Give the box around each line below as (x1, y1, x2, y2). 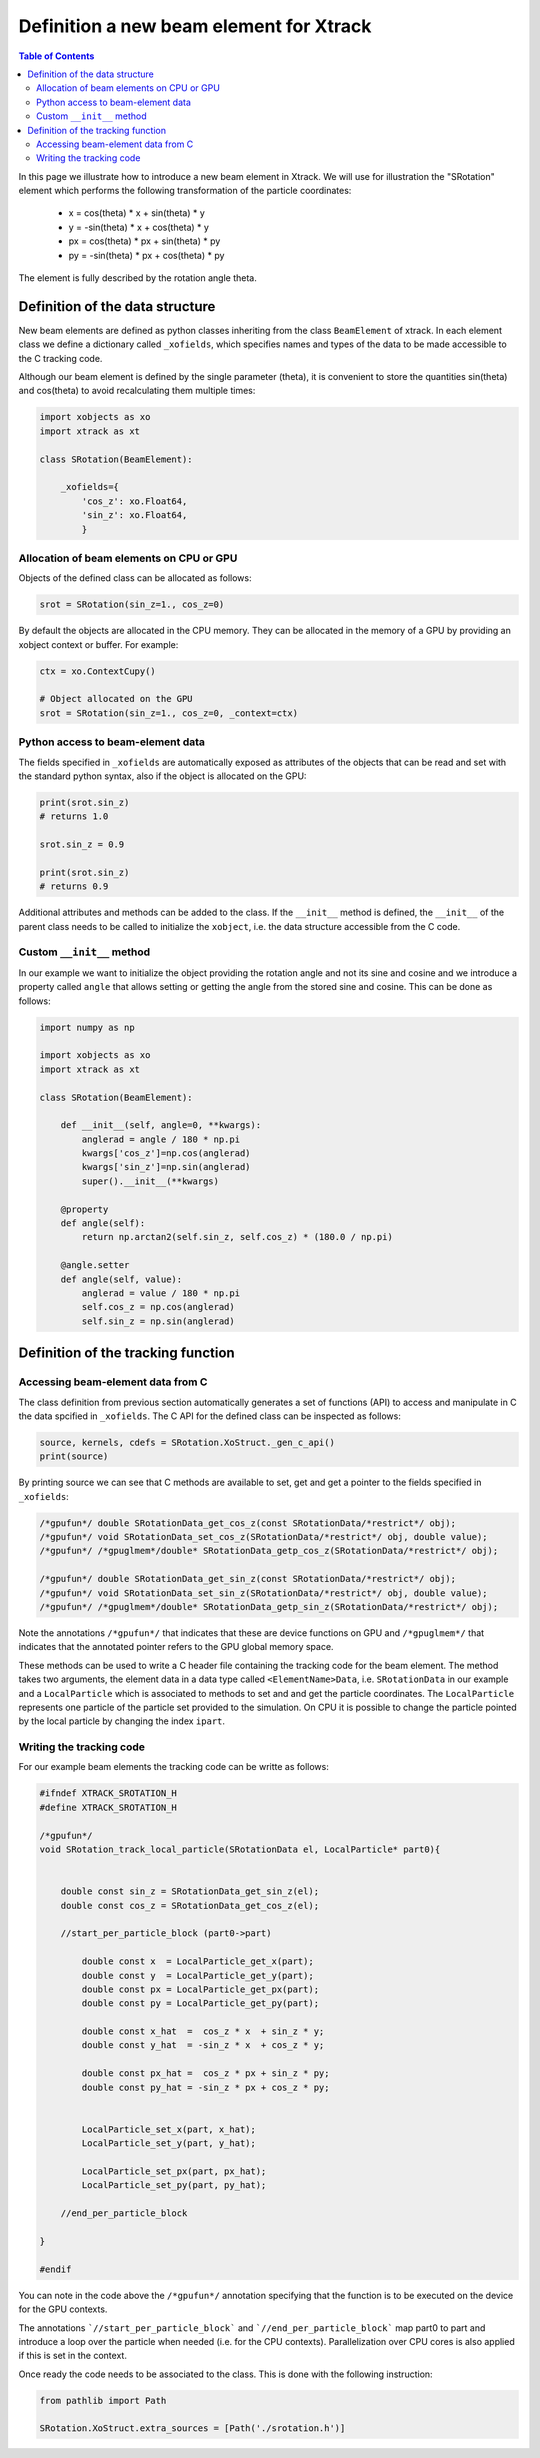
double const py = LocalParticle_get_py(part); (81, 1998, 320, 2009)
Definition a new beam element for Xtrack (18, 15, 372, 37)
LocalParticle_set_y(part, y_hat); (81, 2138, 257, 2149)
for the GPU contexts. (18, 2303, 108, 2315)
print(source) (39, 1451, 109, 1462)
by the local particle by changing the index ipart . (18, 1715, 225, 1727)
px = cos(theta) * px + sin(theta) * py (68, 235, 221, 247)
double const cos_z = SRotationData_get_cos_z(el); (60, 1900, 320, 1911)
